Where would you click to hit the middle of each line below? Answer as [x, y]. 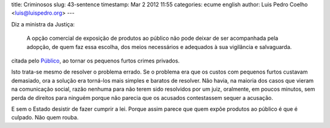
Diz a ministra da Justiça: [43, 24]
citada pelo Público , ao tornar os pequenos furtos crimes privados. [96, 61]
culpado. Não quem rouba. [45, 118]
